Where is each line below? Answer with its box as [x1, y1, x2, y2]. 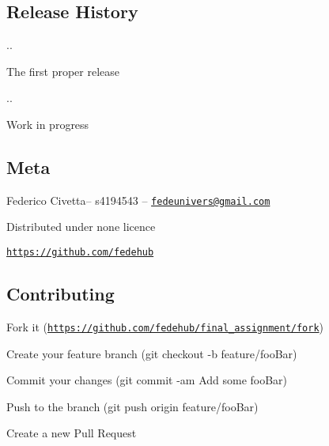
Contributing [6, 282, 115, 306]
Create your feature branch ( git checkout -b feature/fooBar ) [6, 345, 297, 361]
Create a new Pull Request [6, 425, 137, 441]
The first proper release [6, 62, 120, 79]
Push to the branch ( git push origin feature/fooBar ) [6, 398, 259, 414]
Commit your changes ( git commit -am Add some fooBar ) [6, 372, 288, 388]
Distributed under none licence [6, 218, 156, 235]
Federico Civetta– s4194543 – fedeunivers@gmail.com [6, 191, 270, 208]
